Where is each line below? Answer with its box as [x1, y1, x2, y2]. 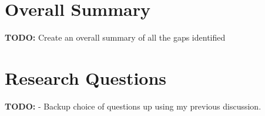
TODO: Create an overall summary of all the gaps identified [5, 31, 226, 44]
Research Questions [5, 65, 167, 90]
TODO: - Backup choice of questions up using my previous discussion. [5, 100, 261, 112]
